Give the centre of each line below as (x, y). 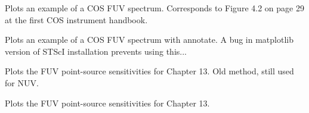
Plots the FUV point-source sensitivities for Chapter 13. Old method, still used (149, 71)
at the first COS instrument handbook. (76, 19)
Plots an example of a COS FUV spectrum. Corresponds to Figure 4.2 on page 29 (154, 8)
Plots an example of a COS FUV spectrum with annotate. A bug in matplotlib (149, 40)
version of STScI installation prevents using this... (96, 51)
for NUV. (22, 82)
